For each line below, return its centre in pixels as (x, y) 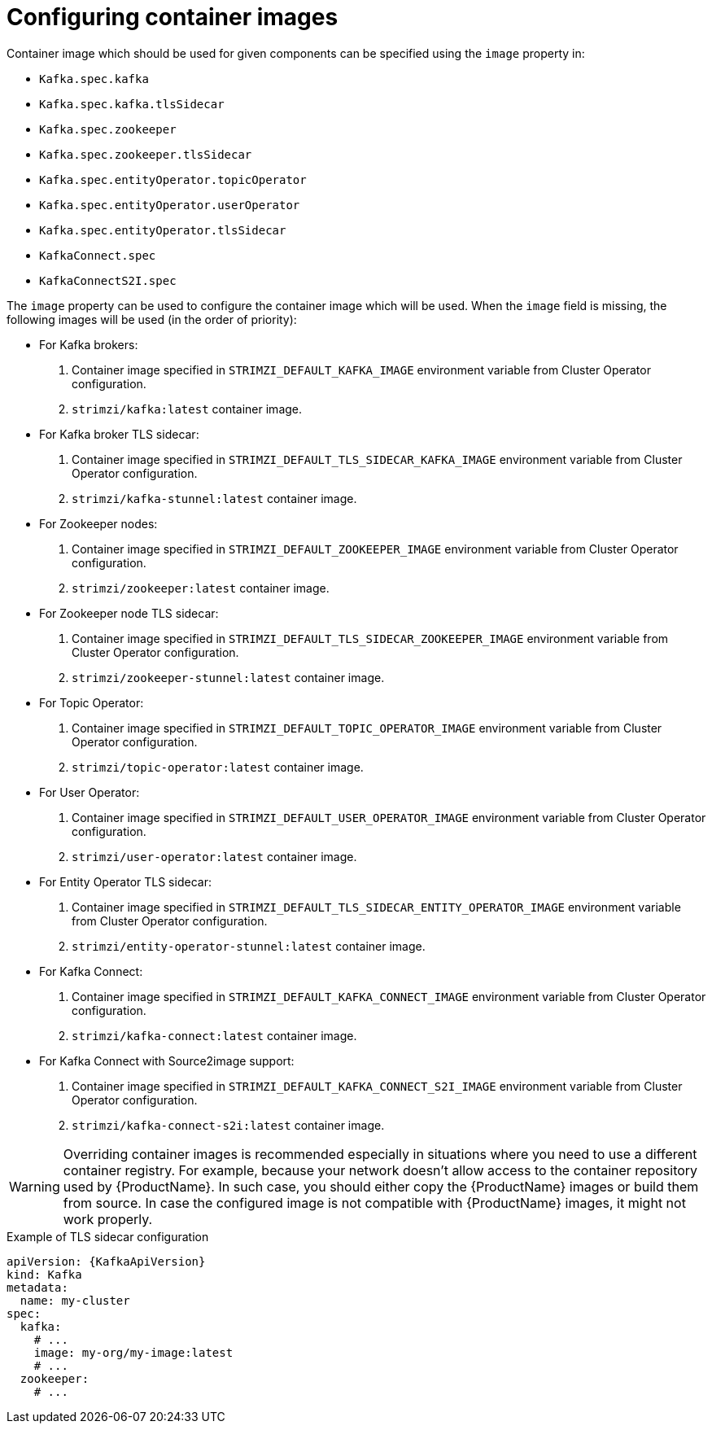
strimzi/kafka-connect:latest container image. (214, 1035)
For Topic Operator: (92, 702)
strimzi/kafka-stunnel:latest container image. (214, 498)
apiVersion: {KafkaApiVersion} (106, 1261)
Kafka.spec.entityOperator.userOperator (170, 205)
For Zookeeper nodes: (98, 523)
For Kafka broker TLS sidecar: (119, 434)
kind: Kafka (44, 1274)
